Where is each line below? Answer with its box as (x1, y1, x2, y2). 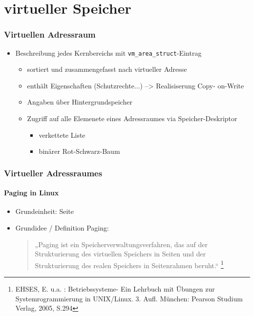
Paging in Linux (4, 188, 59, 198)
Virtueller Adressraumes (4, 167, 103, 179)
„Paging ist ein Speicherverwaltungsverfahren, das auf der (35, 239, 208, 249)
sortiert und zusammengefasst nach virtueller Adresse (27, 64, 187, 74)
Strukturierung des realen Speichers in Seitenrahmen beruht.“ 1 (35, 258, 224, 270)
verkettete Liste (39, 129, 85, 140)
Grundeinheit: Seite (15, 206, 74, 216)
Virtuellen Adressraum (4, 28, 96, 41)
